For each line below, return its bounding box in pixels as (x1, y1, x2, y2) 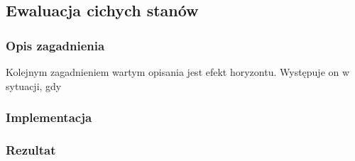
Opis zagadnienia (6, 36, 105, 54)
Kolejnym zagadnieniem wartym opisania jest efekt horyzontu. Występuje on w (6, 65, 350, 79)
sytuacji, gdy (6, 78, 62, 93)
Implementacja (6, 109, 92, 126)
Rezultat (6, 140, 56, 158)
